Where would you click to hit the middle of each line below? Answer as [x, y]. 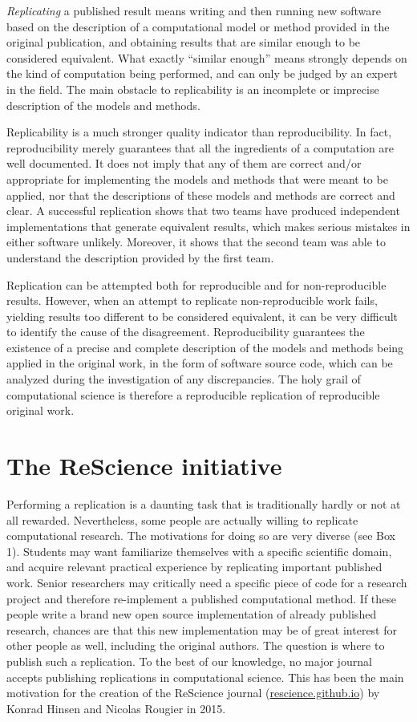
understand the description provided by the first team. [140, 257]
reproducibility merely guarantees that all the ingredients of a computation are [200, 147]
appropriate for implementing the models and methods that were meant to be [197, 178]
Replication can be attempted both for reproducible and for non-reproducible [196, 284]
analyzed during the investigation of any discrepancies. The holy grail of [184, 379]
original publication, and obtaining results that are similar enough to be [184, 42]
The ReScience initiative [144, 466]
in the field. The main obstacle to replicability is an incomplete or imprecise [193, 89]
